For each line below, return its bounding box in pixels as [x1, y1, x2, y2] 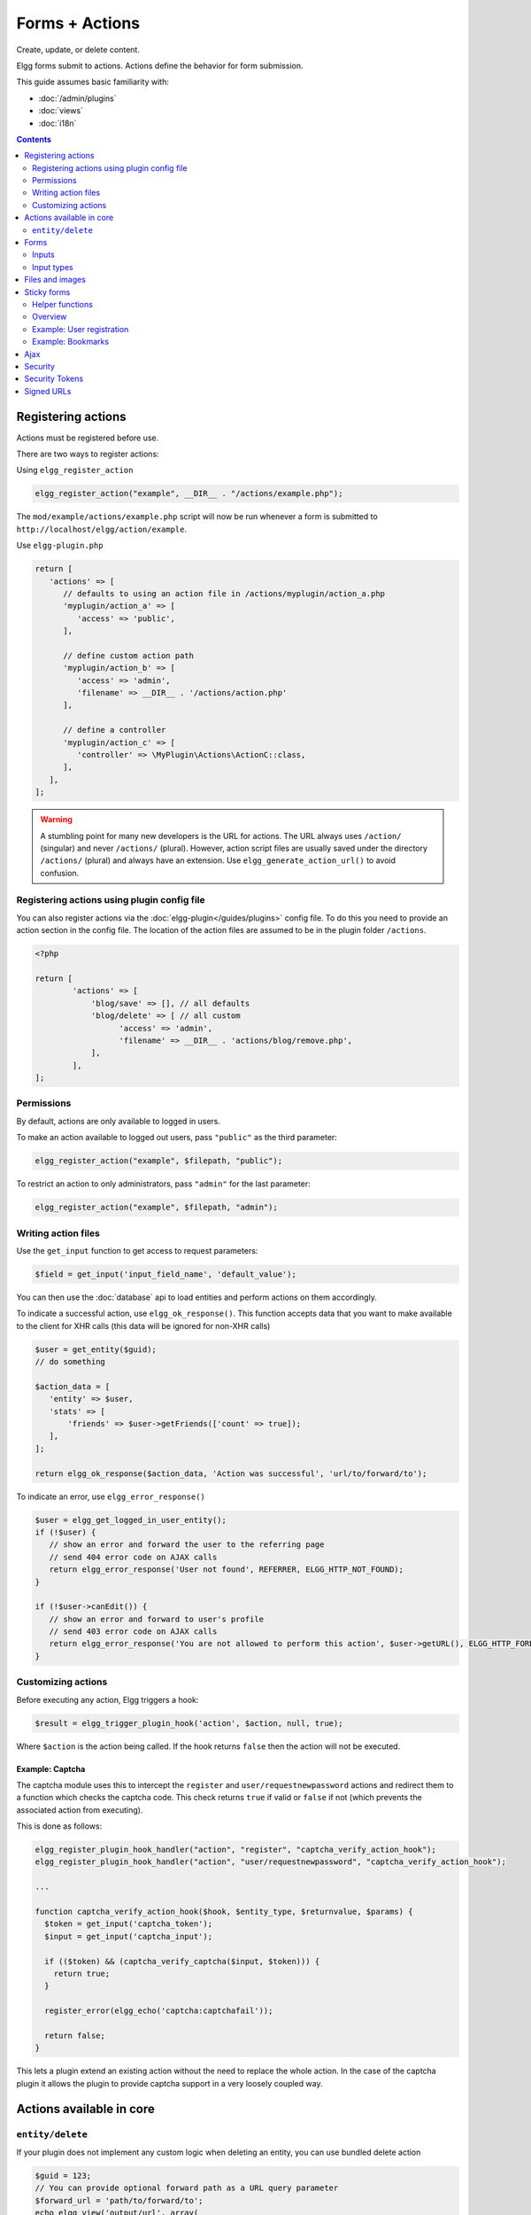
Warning [40, 814, 73, 825]
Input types [32, 261, 74, 272]
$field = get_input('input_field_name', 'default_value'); [35, 1269, 296, 1279]
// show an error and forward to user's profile [49, 1613, 265, 1624]
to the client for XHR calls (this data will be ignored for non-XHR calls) [16, 1320, 271, 1331]
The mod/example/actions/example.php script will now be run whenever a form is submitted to [16, 511, 378, 522]
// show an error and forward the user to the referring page [49, 1540, 325, 1550]
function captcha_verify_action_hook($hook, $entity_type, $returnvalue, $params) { [35, 1907, 413, 1917]
